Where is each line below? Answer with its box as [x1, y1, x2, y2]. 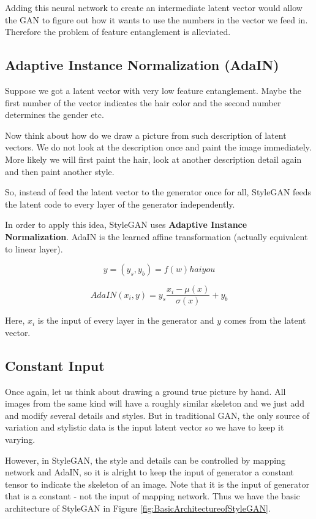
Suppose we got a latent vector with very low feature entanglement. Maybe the [5, 84, 301, 96]
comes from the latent [224, 314, 306, 327]
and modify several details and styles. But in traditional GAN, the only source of [5, 408, 310, 421]
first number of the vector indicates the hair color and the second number [5, 96, 281, 109]
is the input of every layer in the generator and [37, 314, 214, 327]
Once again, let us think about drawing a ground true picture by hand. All [5, 384, 286, 397]
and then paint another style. [5, 165, 115, 178]
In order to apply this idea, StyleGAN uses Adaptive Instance [5, 218, 247, 231]
